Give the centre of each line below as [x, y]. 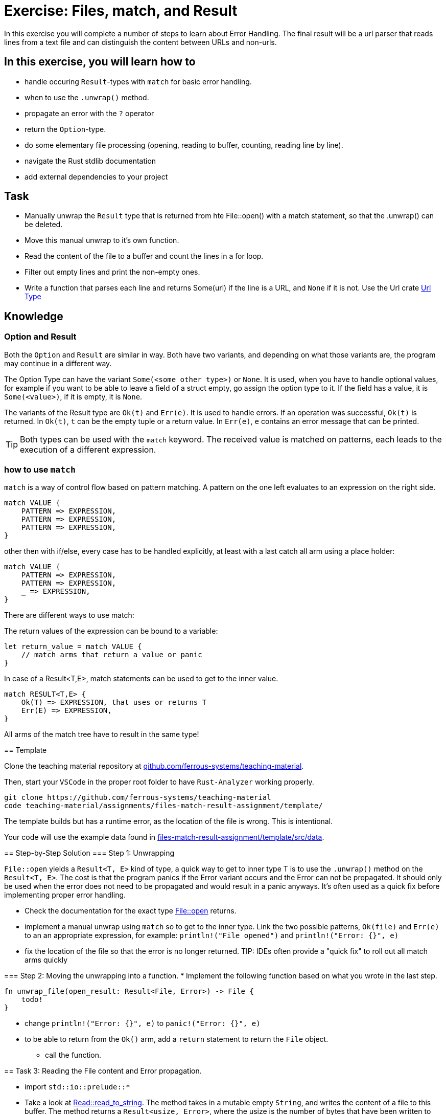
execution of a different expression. [88, 449]
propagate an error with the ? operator [89, 113]
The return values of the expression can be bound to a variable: [111, 631]
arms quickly [46, 960]
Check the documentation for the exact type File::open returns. [131, 911]
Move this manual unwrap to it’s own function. [102, 240]
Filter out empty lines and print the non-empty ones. [112, 272]
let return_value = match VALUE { [73, 647]
